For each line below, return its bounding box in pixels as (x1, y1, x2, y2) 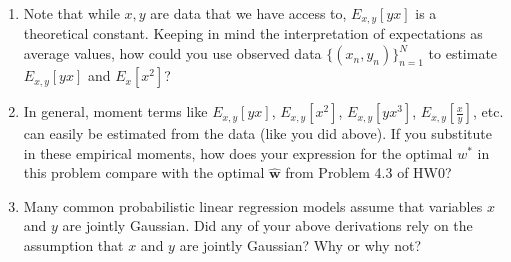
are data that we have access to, (150, 3, 347, 23)
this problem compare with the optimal (23, 162, 265, 183)
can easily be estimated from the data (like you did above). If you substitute (23, 123, 492, 144)
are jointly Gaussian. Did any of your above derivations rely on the (62, 215, 473, 236)
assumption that (23, 235, 124, 256)
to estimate (428, 43, 498, 64)
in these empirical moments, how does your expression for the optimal (23, 142, 453, 163)
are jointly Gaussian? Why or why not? (179, 235, 422, 256)
